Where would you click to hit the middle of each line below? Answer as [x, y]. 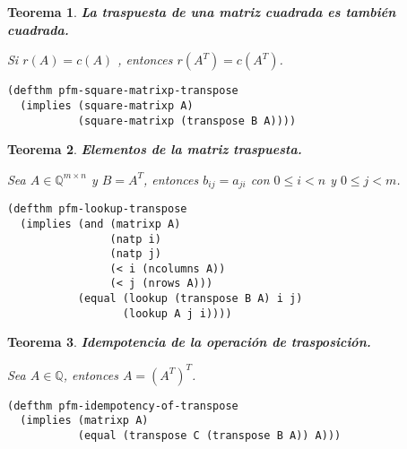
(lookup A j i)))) [177, 313]
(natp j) [135, 254]
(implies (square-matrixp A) [107, 105]
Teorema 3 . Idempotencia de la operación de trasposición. [189, 342]
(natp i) [135, 239]
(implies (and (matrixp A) [100, 224]
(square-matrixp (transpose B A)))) [187, 121]
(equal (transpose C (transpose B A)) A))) [209, 435]
